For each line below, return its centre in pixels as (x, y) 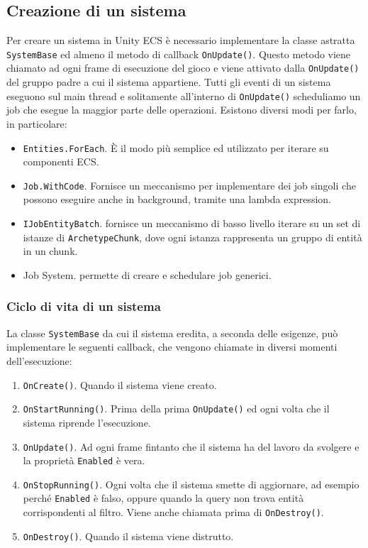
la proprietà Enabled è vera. (84, 460)
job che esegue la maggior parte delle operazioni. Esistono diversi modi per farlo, (182, 110)
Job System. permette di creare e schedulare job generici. (147, 274)
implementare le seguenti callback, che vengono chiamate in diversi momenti (172, 347)
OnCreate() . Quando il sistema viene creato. (120, 384)
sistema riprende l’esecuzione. (87, 422)
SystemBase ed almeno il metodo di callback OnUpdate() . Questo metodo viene (179, 54)
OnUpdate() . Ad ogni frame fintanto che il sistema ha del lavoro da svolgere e (191, 446)
